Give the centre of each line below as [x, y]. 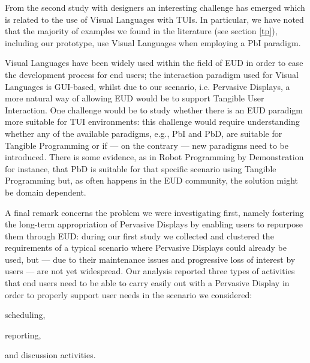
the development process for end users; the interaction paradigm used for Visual [152, 74]
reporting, [23, 334]
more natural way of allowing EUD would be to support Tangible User [135, 98]
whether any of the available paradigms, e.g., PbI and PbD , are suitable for [144, 133]
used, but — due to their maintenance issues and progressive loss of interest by [150, 259]
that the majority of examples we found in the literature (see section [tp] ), [141, 31]
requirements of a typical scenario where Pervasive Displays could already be [146, 247]
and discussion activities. [50, 355]
